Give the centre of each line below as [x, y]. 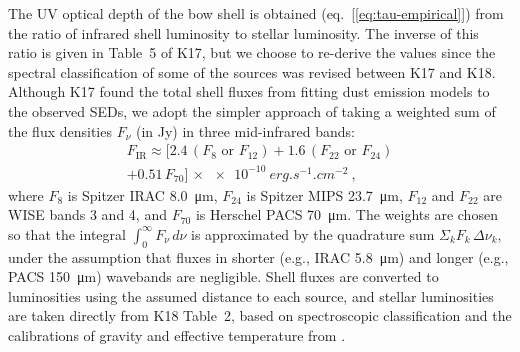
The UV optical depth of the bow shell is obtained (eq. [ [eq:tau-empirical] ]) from [256, 13]
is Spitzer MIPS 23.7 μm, [324, 194]
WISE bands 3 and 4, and [87, 214]
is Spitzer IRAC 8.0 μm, [142, 194]
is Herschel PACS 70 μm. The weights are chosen [346, 214]
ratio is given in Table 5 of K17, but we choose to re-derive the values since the [252, 52]
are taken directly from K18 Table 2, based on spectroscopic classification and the [260, 315]
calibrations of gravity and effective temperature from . [177, 335]
